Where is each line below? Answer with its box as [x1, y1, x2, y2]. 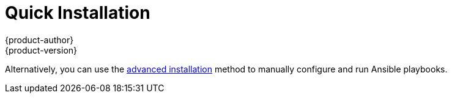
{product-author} [5, 34, 74, 45]
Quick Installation [5, 2, 150, 23]
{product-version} [5, 44, 78, 55]
